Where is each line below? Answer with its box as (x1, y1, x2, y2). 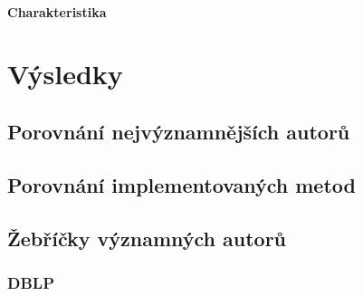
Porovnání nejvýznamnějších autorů (7, 117, 350, 145)
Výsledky (7, 55, 123, 92)
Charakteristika (7, 2, 107, 21)
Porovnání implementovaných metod (7, 170, 356, 198)
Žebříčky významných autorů (7, 224, 287, 252)
